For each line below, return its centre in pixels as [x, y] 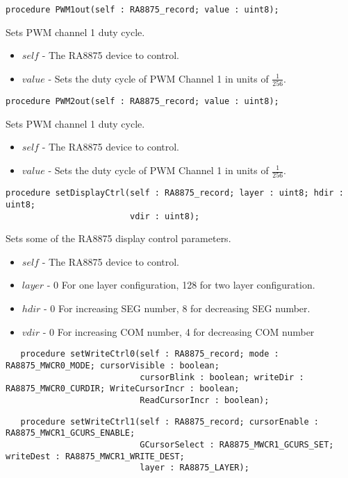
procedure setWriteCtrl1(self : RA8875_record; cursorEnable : [170, 421]
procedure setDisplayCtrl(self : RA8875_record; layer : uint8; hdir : [175, 193]
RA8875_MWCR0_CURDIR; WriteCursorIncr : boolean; [123, 389]
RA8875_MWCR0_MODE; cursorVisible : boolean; [113, 365]
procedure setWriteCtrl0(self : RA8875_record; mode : [150, 354]
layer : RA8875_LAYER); [194, 468]
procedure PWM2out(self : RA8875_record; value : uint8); [142, 102]
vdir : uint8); [165, 216]
